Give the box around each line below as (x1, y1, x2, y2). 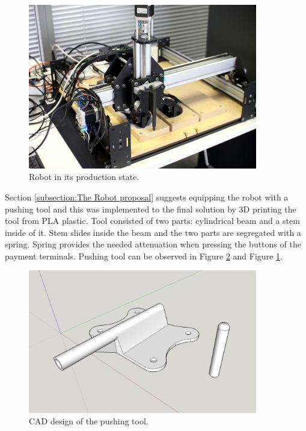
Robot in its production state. (29, 170, 139, 183)
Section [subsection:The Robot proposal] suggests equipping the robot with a (5, 190, 289, 203)
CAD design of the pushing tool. (29, 415, 148, 427)
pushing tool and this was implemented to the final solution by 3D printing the (5, 202, 296, 215)
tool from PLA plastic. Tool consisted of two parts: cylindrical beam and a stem (5, 214, 300, 227)
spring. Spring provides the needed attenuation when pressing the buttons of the (5, 238, 301, 250)
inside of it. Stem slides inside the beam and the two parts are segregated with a (5, 226, 301, 238)
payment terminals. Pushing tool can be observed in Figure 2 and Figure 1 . (5, 249, 283, 262)
